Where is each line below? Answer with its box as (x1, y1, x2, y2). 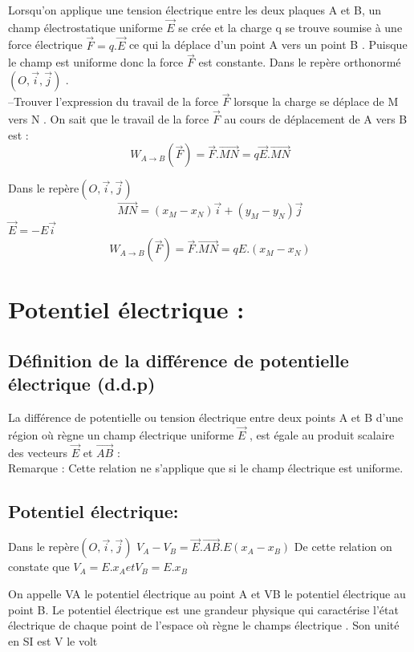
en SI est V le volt (8, 632, 98, 649)
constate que (8, 558, 70, 575)
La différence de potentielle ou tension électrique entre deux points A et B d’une (8, 409, 404, 426)
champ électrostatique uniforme (8, 18, 163, 35)
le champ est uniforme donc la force (8, 54, 184, 71)
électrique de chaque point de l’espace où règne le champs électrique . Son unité (8, 617, 400, 634)
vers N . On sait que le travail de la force (8, 111, 209, 128)
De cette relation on (294, 538, 392, 555)
